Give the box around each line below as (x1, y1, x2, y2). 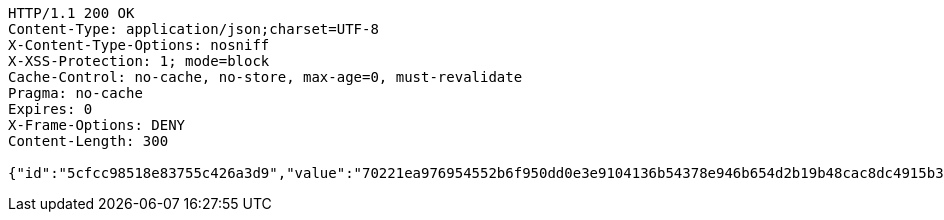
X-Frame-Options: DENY (8, 117, 186, 133)
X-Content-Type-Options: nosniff (8, 37, 270, 53)
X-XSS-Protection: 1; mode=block (8, 53, 270, 69)
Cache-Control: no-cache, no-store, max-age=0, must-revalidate (8, 69, 523, 85)
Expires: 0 (8, 101, 93, 117)
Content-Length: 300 (8, 133, 169, 149)
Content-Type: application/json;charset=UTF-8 (8, 21, 379, 37)
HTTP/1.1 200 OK (8, 5, 135, 21)
